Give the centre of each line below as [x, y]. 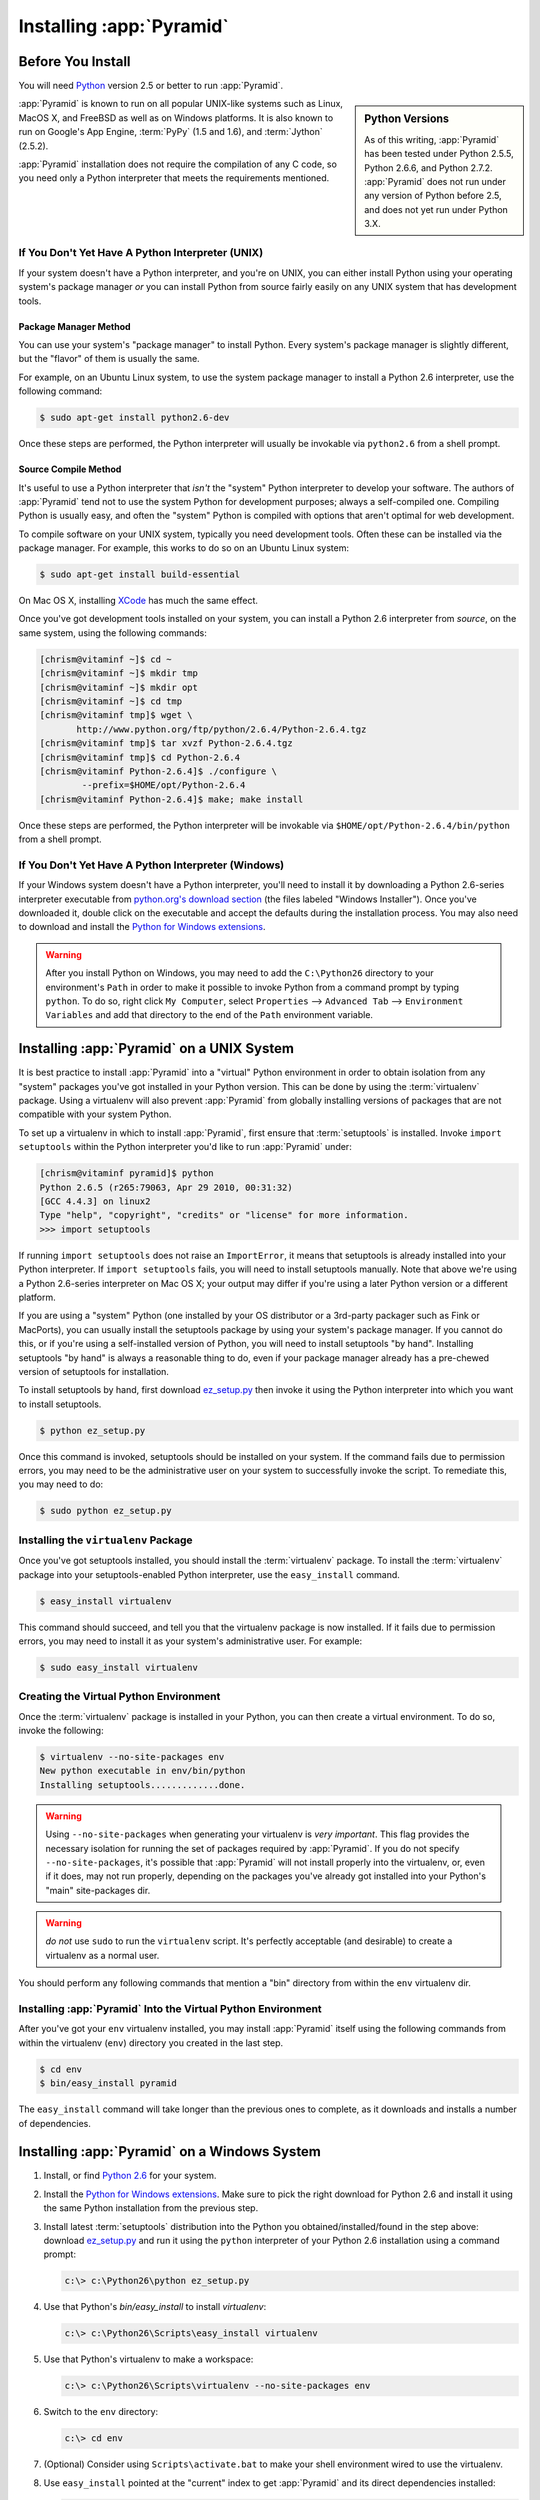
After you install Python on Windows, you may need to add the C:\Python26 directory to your [239, 973]
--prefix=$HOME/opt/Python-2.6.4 [163, 785]
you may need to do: [61, 1484]
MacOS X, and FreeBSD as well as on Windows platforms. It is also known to [176, 117]
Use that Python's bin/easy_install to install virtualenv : [155, 2307]
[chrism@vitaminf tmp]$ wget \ [116, 715]
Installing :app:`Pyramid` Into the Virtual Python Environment [170, 2009]
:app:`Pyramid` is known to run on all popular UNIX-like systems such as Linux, [181, 104]
